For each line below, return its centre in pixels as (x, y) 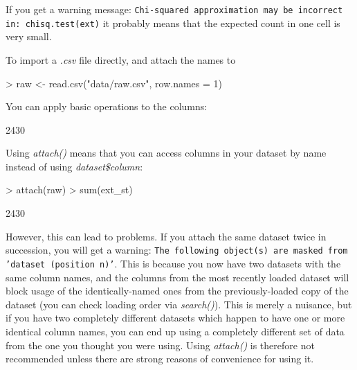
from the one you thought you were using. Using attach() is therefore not (160, 345)
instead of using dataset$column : (74, 166)
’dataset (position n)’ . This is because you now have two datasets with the (173, 263)
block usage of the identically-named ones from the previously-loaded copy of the (177, 291)
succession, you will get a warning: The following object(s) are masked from (177, 250)
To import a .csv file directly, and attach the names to (121, 59)
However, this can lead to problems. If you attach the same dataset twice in (166, 236)
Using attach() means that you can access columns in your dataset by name (166, 153)
